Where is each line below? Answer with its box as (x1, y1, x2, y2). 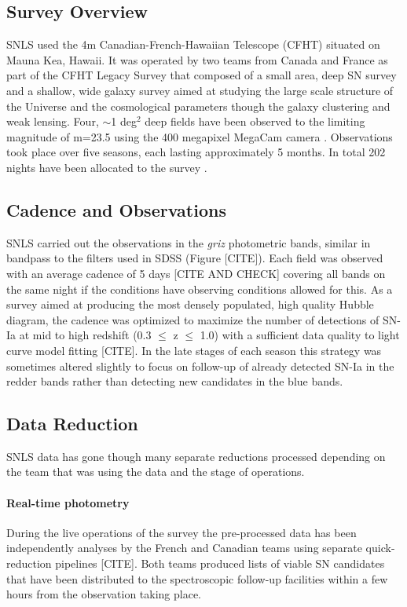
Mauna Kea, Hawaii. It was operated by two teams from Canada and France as (6, 51, 388, 68)
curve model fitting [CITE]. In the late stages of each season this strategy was (6, 342, 382, 358)
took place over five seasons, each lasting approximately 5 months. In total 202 (6, 144, 386, 160)
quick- (365, 539, 395, 556)
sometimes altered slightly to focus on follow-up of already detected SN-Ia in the (6, 357, 394, 374)
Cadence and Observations (6, 197, 226, 221)
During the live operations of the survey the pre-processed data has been (6, 524, 357, 540)
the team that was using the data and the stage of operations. (6, 463, 305, 480)
